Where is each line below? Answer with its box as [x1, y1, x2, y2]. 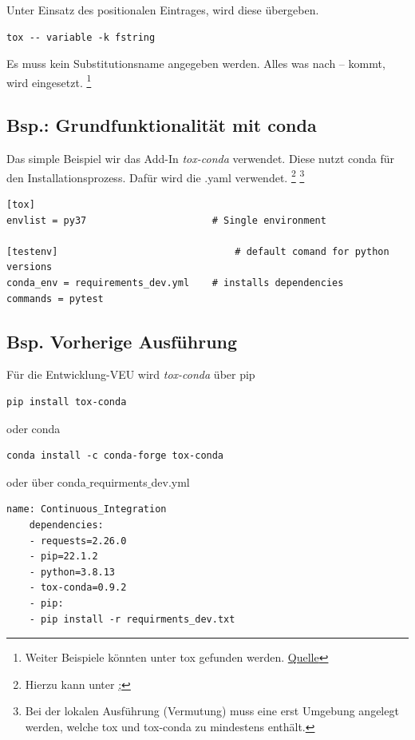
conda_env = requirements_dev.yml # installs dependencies [6, 277, 344, 289]
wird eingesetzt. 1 [6, 71, 92, 90]
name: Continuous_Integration [6, 503, 167, 515]
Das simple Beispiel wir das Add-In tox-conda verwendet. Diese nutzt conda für [6, 150, 395, 167]
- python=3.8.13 [29, 566, 116, 578]
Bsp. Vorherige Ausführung [6, 328, 238, 353]
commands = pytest [6, 292, 104, 304]
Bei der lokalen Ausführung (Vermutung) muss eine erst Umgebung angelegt [25, 702, 399, 719]
